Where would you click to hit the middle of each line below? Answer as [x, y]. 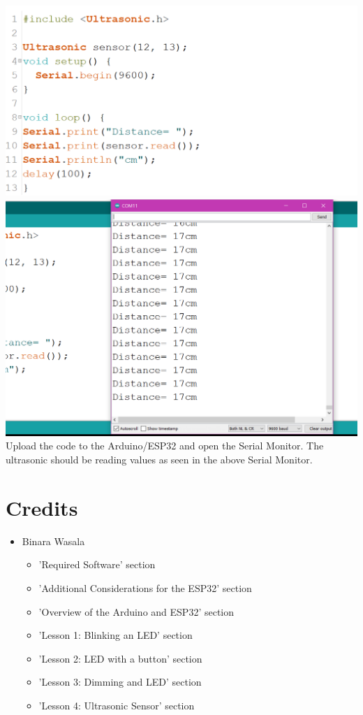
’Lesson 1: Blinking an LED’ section [116, 635]
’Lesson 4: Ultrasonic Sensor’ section [117, 705]
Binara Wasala [53, 541]
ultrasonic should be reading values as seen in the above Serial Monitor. [159, 460]
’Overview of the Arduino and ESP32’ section [136, 611]
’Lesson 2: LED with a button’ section [120, 658]
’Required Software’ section [97, 564]
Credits [42, 507]
